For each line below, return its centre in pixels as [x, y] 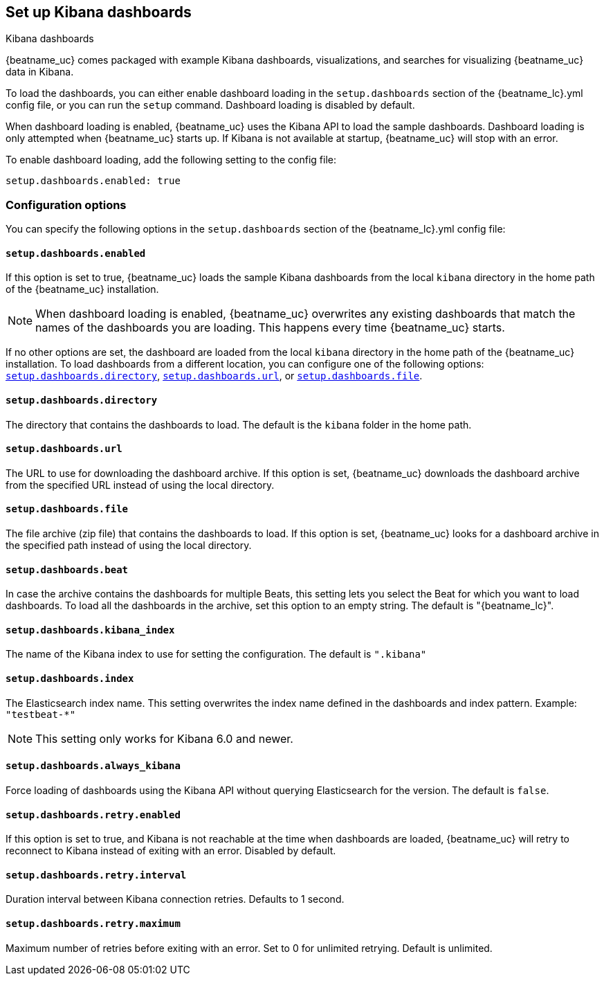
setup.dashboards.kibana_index [90, 630]
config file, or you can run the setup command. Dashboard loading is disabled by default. [210, 105]
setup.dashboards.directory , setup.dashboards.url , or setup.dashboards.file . [214, 376]
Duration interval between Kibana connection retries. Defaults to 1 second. [175, 899]
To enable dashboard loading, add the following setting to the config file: [171, 160]
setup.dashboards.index [70, 679]
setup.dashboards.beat [67, 569]
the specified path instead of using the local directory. [129, 546]
